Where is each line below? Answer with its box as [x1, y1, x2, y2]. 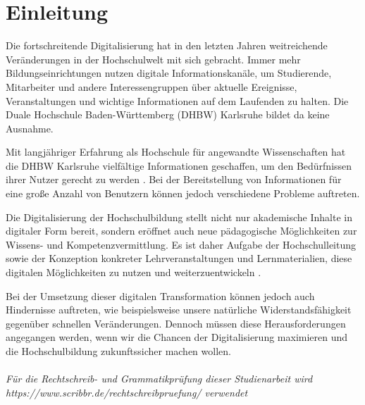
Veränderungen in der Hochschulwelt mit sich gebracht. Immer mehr [6, 51, 301, 66]
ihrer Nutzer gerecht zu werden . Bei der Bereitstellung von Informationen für [6, 172, 342, 187]
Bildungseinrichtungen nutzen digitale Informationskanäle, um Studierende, [6, 66, 332, 80]
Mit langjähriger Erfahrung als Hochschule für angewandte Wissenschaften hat [6, 144, 346, 159]
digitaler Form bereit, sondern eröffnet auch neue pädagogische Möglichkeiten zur [6, 223, 357, 238]
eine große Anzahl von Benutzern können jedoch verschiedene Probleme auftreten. [6, 186, 360, 201]
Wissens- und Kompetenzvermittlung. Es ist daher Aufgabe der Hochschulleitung [6, 237, 357, 251]
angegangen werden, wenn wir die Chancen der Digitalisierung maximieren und [6, 330, 348, 344]
